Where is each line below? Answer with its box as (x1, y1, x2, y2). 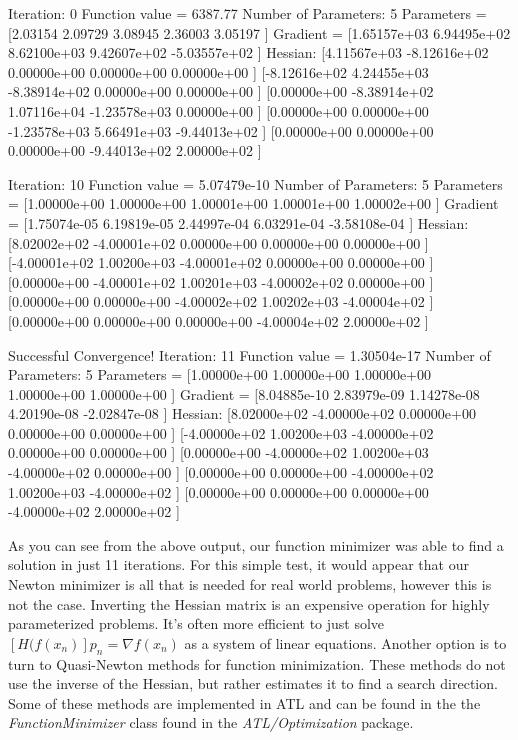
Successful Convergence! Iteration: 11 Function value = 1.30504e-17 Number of (8, 344, 491, 365)
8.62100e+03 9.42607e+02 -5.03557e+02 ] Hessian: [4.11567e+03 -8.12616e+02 (8, 42, 489, 63)
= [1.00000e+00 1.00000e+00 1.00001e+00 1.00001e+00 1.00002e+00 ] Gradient (8, 193, 499, 214)
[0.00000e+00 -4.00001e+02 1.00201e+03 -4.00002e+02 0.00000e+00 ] (8, 271, 434, 292)
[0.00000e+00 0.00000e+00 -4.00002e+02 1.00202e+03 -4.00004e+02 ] (8, 291, 434, 312)
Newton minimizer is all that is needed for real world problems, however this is (8, 574, 492, 595)
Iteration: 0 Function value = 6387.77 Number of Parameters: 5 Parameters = (8, 3, 487, 23)
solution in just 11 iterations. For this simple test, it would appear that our (8, 554, 469, 575)
